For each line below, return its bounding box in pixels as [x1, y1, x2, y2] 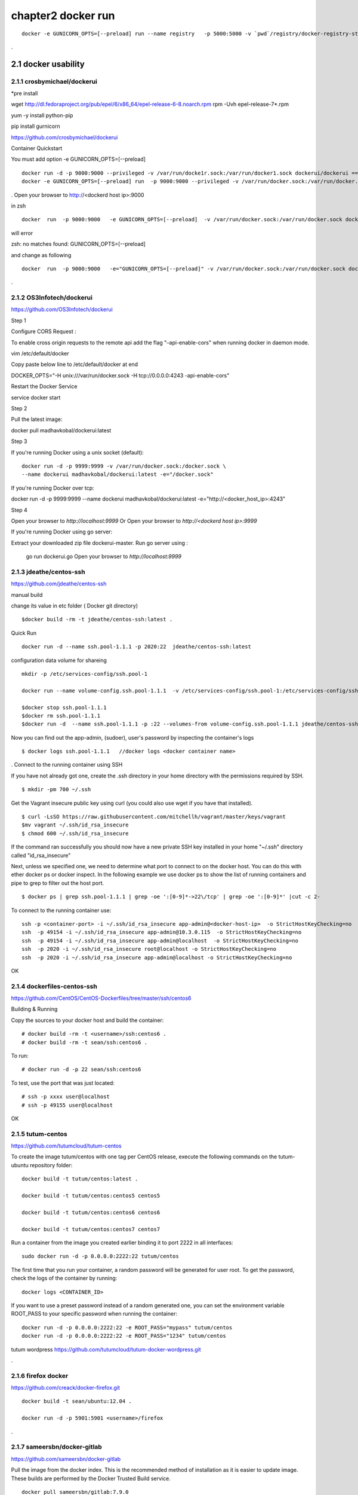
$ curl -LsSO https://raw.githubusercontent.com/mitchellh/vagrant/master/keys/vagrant [21, 813, 286, 820]
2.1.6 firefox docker [11, 1371, 69, 1380]
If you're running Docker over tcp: [11, 484, 95, 492]
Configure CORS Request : [11, 328, 77, 335]
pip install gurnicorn [11, 123, 60, 130]
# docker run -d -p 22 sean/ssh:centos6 [21, 1066, 141, 1073]
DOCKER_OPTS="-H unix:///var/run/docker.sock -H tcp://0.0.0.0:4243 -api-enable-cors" [11, 371, 230, 379]
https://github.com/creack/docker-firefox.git [11, 1384, 121, 1392]
